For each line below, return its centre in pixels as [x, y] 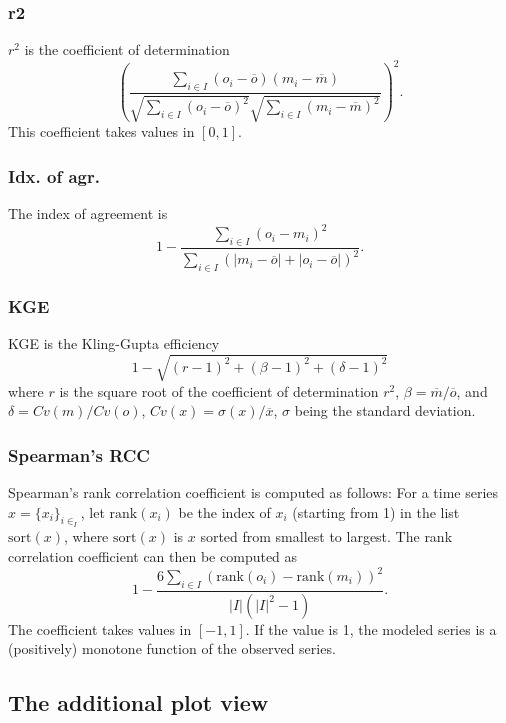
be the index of [224, 511]
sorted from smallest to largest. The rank [326, 536]
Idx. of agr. [54, 175]
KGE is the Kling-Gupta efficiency [114, 343]
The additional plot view [138, 702]
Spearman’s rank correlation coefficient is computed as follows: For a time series [253, 491]
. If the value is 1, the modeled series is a [371, 628]
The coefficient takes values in [100, 628]
